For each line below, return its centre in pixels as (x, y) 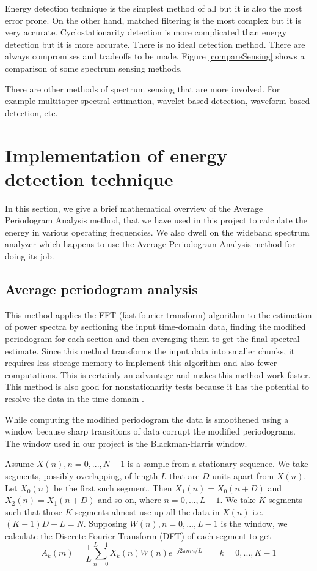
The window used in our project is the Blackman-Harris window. (126, 443)
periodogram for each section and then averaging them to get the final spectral (152, 339)
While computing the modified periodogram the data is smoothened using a (147, 419)
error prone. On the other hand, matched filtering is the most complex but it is (153, 20)
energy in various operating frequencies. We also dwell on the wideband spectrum (157, 232)
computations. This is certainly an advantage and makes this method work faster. (158, 374)
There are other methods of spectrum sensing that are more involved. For (143, 88)
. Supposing (105, 524)
